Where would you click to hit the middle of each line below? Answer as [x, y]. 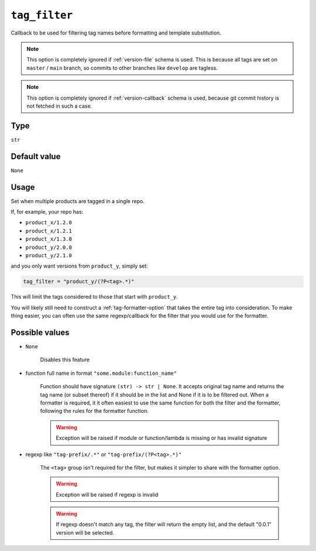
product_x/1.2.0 [49, 223]
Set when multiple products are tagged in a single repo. [78, 201]
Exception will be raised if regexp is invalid [107, 494]
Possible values [40, 332]
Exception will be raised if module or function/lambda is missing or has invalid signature [162, 438]
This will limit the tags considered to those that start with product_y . [95, 297]
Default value [36, 156]
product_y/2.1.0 [49, 255]
